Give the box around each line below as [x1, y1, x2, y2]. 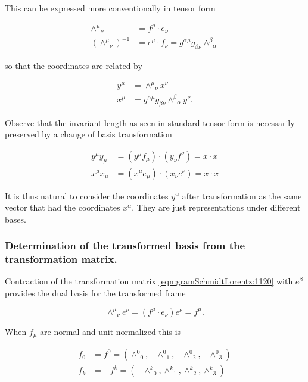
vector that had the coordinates [5, 201, 120, 214]
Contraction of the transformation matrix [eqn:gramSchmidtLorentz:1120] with [5, 275, 293, 287]
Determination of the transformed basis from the [5, 238, 245, 253]
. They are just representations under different [132, 201, 301, 214]
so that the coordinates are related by [5, 60, 142, 72]
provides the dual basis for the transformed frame [5, 287, 186, 299]
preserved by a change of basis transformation [5, 128, 172, 140]
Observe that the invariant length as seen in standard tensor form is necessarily [5, 116, 295, 129]
